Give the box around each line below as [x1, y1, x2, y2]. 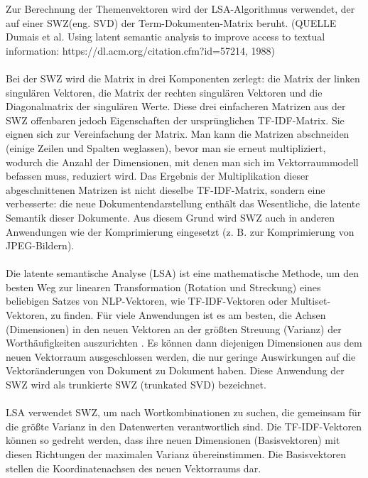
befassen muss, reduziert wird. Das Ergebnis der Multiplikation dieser [6, 168, 309, 183]
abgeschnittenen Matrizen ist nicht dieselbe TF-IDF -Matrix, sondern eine [6, 182, 325, 197]
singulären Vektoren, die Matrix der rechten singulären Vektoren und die [6, 85, 323, 99]
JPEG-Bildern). [6, 238, 75, 253]
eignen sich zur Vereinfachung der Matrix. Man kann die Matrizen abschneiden [6, 126, 350, 141]
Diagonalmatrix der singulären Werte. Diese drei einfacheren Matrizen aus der [6, 99, 346, 114]
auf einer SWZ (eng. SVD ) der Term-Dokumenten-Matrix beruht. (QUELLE [6, 15, 337, 30]
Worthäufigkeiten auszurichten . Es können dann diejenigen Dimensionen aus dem [6, 335, 362, 350]
